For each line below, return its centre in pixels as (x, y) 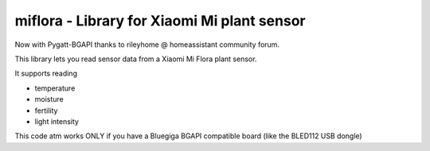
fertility (46, 110)
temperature (55, 88)
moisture (49, 99)
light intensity (57, 121)
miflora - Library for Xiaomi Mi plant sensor (160, 21)
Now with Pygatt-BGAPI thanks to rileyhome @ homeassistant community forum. (147, 45)
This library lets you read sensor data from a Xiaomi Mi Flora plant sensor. (136, 59)
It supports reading (46, 74)
